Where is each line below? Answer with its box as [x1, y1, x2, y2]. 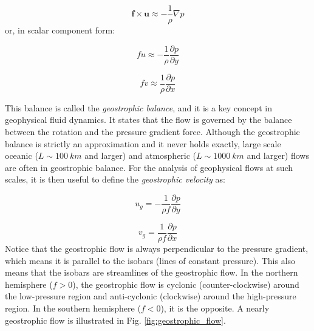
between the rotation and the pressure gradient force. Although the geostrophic [5, 125, 300, 138]
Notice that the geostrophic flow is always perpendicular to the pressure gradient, [5, 242, 309, 255]
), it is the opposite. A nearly [160, 302, 270, 315]
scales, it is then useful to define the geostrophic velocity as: [5, 173, 225, 186]
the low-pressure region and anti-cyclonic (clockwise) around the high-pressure [5, 290, 296, 302]
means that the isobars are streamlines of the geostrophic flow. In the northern [5, 266, 298, 279]
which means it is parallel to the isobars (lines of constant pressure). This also [5, 254, 296, 267]
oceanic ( [5, 149, 38, 162]
